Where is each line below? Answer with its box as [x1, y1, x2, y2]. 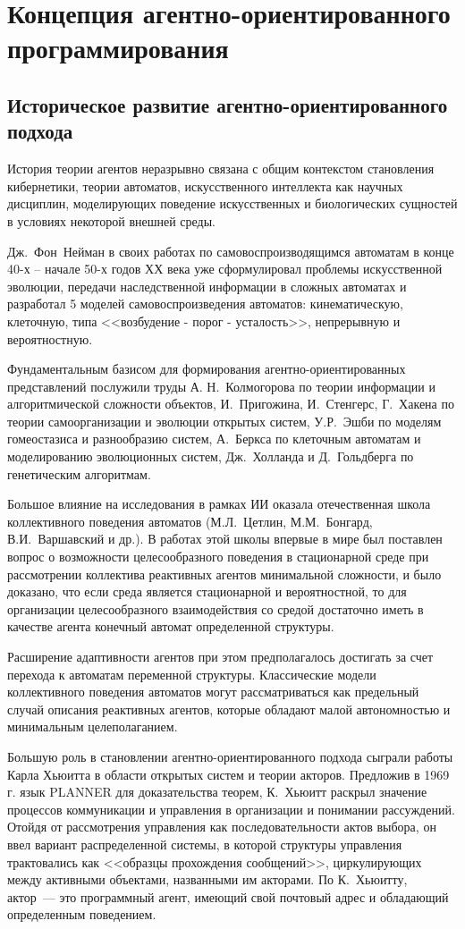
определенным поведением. [7, 905, 156, 924]
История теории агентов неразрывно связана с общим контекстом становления [7, 159, 435, 178]
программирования [7, 30, 229, 66]
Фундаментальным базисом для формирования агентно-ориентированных [7, 359, 406, 378]
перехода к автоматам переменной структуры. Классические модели [7, 664, 376, 683]
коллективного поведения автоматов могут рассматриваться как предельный [7, 682, 419, 701]
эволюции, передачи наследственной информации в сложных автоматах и [7, 276, 407, 295]
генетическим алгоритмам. [7, 464, 151, 483]
